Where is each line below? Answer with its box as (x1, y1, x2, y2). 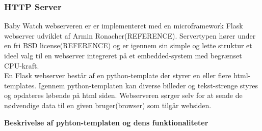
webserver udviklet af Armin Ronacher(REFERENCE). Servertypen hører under (4, 30, 256, 41)
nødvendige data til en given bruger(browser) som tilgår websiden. (4, 100, 212, 110)
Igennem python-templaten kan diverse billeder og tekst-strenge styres (38, 80, 258, 90)
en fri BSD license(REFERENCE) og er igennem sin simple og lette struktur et (4, 40, 252, 51)
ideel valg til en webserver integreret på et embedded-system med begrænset (4, 50, 242, 60)
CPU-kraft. (4, 60, 39, 71)
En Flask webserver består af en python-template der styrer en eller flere (4, 70, 231, 81)
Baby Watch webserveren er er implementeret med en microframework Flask (4, 20, 243, 31)
